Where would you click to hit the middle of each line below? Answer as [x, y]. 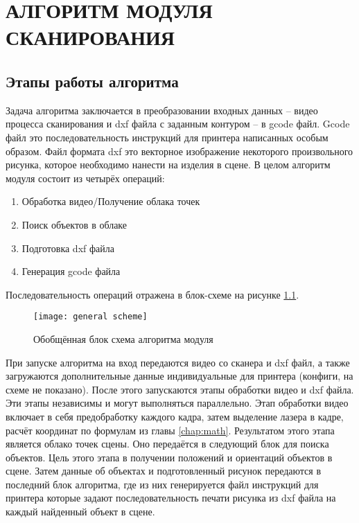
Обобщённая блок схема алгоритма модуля [123, 338]
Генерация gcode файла [71, 271]
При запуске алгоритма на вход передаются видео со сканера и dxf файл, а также [178, 362]
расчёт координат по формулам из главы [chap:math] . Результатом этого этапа [170, 430]
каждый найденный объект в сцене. [80, 512]
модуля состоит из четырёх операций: [85, 178]
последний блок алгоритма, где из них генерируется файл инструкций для [162, 484]
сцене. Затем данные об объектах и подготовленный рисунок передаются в [164, 471]
